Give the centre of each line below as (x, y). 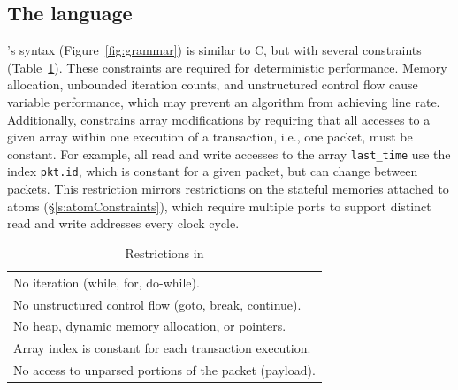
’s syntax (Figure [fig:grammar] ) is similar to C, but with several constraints (214, 50)
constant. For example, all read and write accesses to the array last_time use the (229, 153)
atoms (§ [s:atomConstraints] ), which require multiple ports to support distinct (219, 206)
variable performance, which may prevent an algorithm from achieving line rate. (224, 101)
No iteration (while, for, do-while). (107, 282)
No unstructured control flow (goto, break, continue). (157, 304)
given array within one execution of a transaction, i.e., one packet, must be (210, 137)
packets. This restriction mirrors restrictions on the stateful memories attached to (228, 189)
